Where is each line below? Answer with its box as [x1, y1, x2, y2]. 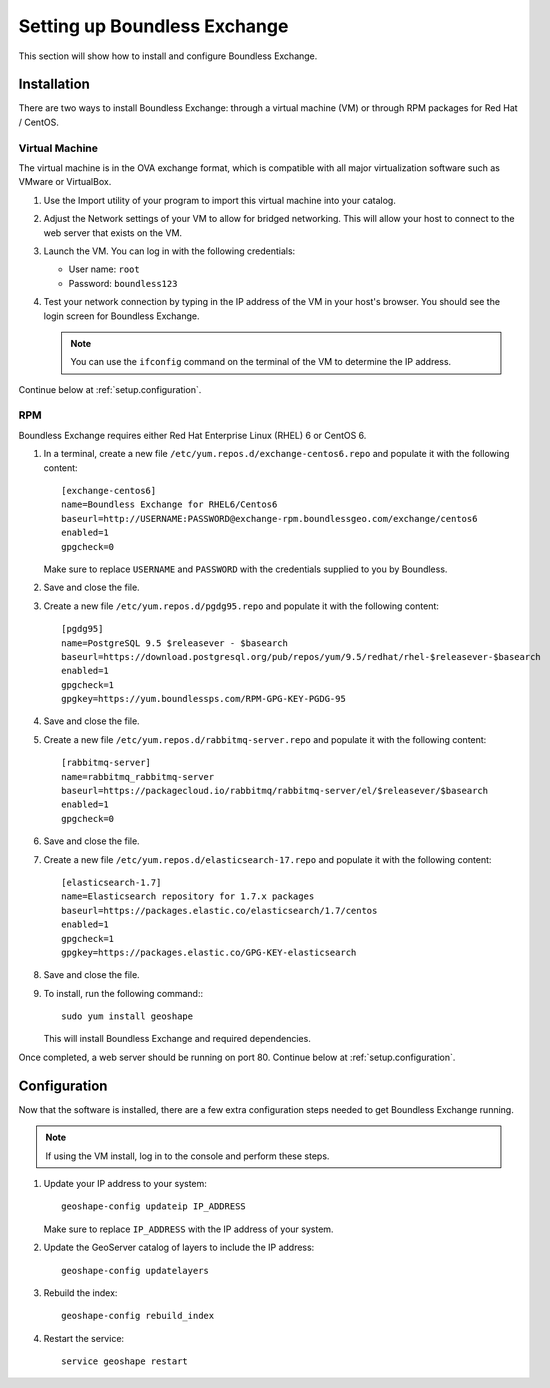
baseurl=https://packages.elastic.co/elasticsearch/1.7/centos [61, 905, 378, 916]
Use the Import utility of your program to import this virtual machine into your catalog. [43, 194, 397, 206]
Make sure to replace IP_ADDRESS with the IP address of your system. [43, 1223, 334, 1235]
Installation [18, 76, 90, 93]
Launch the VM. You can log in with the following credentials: [43, 245, 296, 257]
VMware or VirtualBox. [18, 176, 112, 188]
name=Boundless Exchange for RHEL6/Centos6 [61, 499, 278, 510]
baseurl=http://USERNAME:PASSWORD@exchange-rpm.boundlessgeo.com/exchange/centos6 [61, 513, 478, 524]
